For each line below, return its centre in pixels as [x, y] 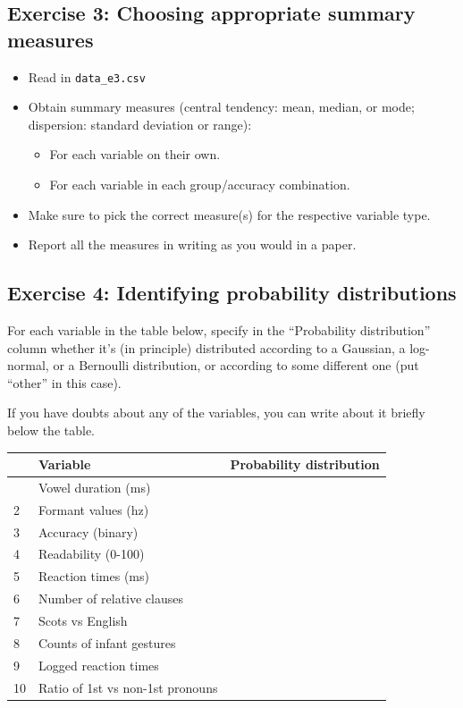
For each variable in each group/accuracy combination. [200, 185]
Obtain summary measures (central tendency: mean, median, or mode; [221, 107]
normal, [28, 365]
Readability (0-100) [92, 554]
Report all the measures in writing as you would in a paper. [192, 244]
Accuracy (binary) [88, 531]
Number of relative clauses [111, 598]
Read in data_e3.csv [87, 76]
